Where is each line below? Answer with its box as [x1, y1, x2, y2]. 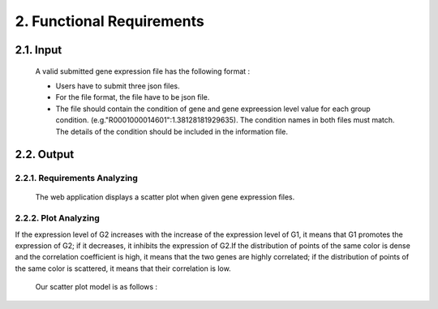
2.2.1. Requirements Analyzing [15, 173, 138, 184]
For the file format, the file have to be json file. [55, 92, 210, 102]
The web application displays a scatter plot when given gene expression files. [35, 192, 295, 202]
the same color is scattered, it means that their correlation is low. [15, 264, 231, 273]
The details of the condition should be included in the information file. [55, 127, 288, 136]
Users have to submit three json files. [55, 81, 180, 91]
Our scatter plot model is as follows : [35, 282, 158, 292]
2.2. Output [15, 148, 75, 161]
